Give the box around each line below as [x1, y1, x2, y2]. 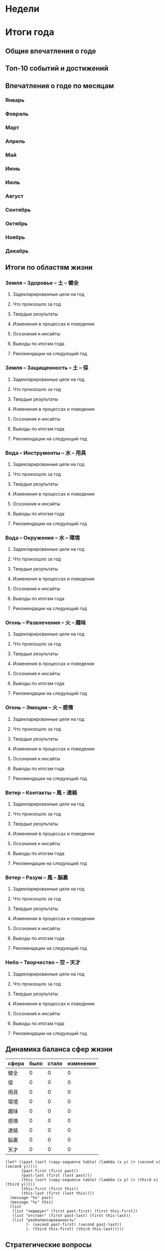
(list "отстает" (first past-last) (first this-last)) [12, 1213, 131, 1218]
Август [5, 192, 24, 200]
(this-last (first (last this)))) [21, 1191, 95, 1196]
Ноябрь [5, 233, 25, 240]
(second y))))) [5, 1164, 38, 1169]
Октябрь [5, 220, 28, 227]
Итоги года [5, 27, 54, 38]
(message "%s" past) [10, 1195, 53, 1200]
